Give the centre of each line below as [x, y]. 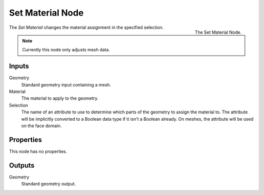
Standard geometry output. [48, 184]
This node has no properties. [38, 151]
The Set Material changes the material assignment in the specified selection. [86, 27]
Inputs [19, 66]
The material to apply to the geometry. [60, 98]
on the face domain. [42, 126]
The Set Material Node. [218, 32]
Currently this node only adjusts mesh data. [66, 50]
